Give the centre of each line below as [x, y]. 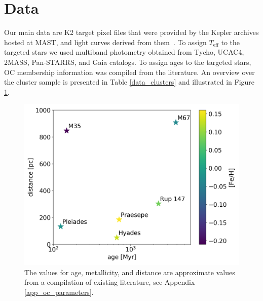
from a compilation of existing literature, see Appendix [110, 282]
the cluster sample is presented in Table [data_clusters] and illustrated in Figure [129, 82]
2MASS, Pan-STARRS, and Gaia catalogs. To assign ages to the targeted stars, [128, 62]
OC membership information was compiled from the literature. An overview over [129, 72]
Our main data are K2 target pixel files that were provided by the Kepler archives [131, 32]
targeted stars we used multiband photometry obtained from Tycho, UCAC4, [124, 52]
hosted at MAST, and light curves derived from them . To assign [105, 42]
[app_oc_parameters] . [59, 292]
